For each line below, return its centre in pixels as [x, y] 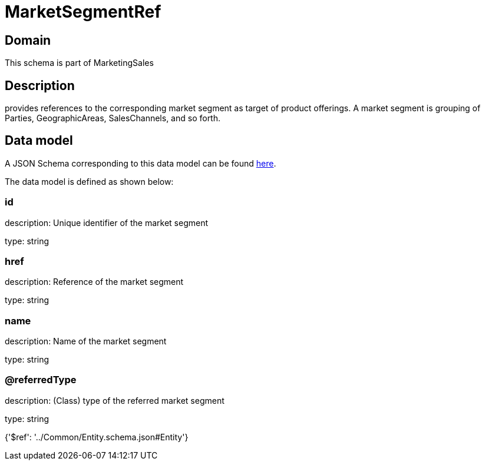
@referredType [41, 380]
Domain [28, 40]
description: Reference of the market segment [94, 282]
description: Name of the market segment [86, 341]
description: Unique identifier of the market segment [106, 222]
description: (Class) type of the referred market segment [115, 400]
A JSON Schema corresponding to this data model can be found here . [141, 163]
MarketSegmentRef [83, 12]
